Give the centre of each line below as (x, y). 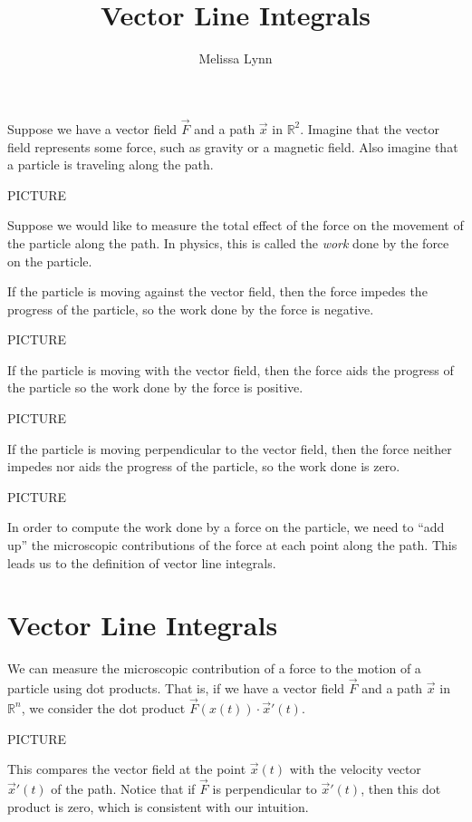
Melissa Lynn (236, 58)
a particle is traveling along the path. (111, 164)
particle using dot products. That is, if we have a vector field (176, 688)
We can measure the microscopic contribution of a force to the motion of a (214, 668)
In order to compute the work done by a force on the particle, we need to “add (226, 527)
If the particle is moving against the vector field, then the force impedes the (217, 291)
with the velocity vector (355, 769)
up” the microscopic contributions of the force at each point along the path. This (232, 545)
